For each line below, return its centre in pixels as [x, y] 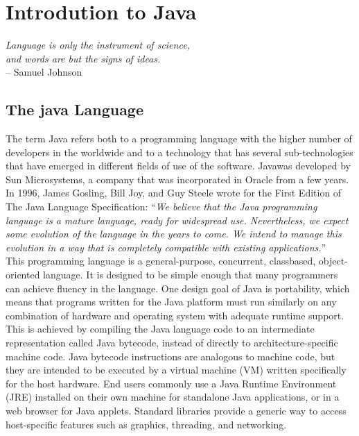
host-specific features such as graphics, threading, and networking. [146, 424]
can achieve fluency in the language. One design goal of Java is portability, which [178, 288]
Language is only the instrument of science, [98, 45]
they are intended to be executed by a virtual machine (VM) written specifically [176, 370]
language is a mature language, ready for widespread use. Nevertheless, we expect [177, 220]
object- [333, 261]
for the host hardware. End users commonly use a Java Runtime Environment [171, 383]
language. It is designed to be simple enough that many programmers [191, 275]
